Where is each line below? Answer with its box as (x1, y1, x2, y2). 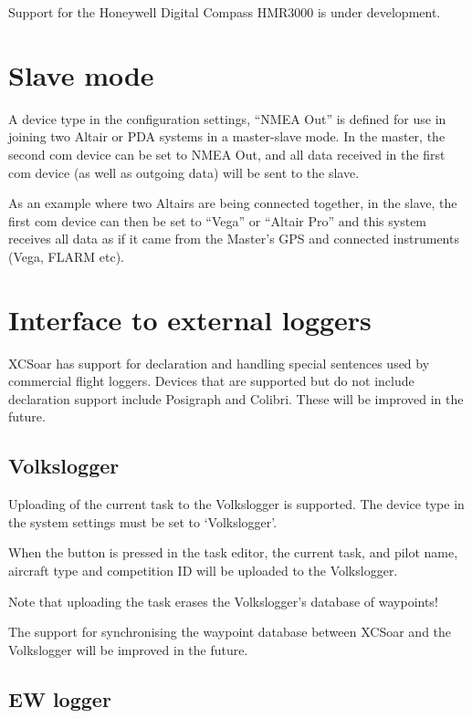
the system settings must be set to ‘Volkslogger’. (8, 512, 278, 531)
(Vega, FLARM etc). (8, 246, 124, 265)
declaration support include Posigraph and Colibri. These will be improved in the (8, 389, 464, 408)
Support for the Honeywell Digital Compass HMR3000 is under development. (8, 3, 441, 21)
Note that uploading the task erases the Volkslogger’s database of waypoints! (8, 591, 438, 610)
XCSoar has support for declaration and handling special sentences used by (8, 353, 430, 372)
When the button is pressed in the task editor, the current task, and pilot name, (8, 543, 458, 562)
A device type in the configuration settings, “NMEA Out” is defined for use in (8, 109, 446, 128)
